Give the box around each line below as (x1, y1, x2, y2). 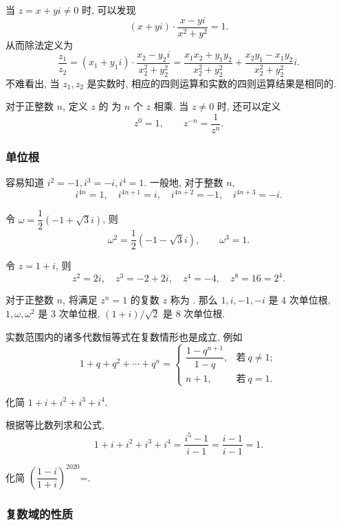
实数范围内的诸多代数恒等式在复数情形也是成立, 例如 (5, 329, 243, 343)
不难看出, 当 (5, 76, 60, 90)
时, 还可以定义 (217, 99, 281, 113)
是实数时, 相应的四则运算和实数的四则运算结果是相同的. (87, 76, 336, 90)
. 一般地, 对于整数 (144, 175, 223, 189)
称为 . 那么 (170, 293, 218, 307)
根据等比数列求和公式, (5, 418, 104, 432)
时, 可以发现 (82, 3, 136, 16)
